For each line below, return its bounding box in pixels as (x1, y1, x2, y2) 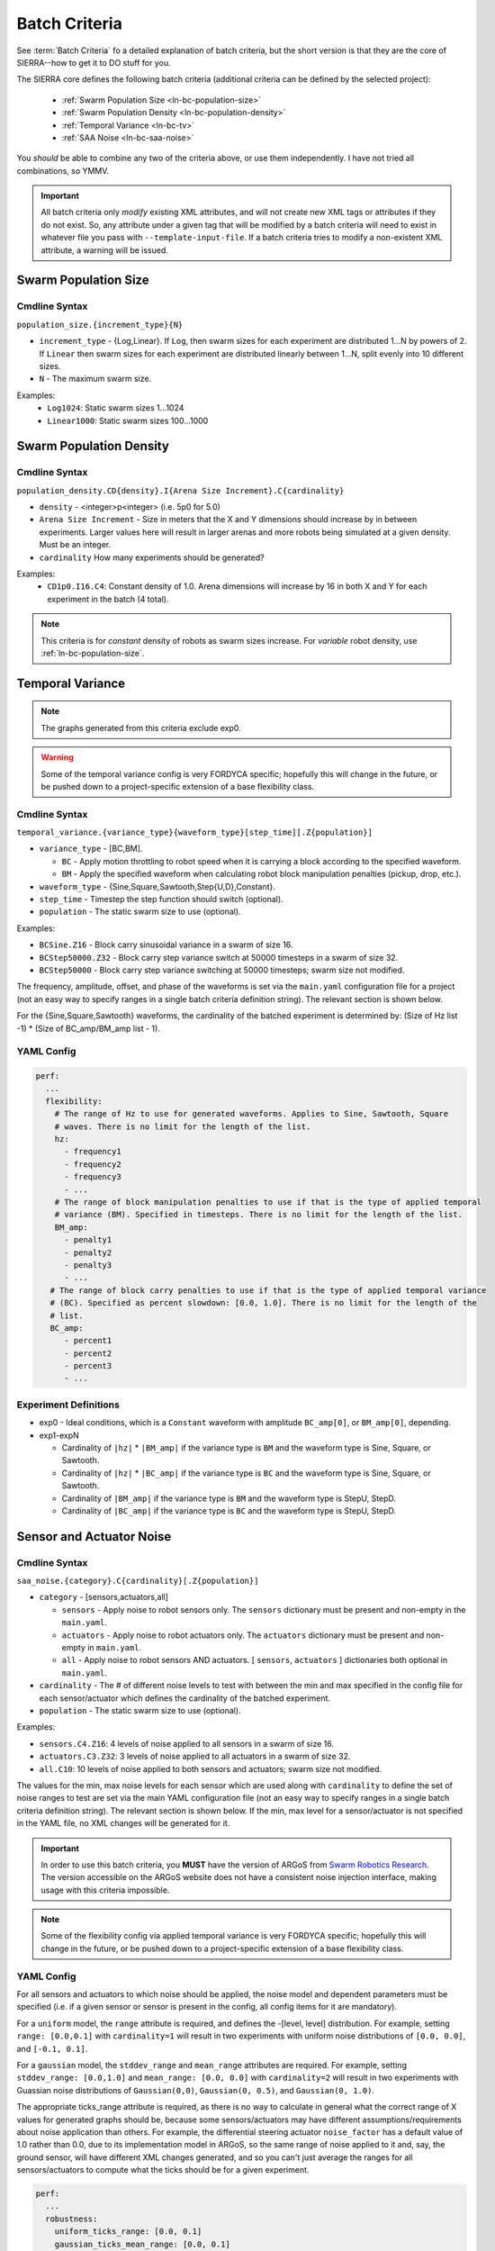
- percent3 (64, 1361, 112, 1371)
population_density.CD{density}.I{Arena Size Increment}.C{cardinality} (16, 485, 345, 495)
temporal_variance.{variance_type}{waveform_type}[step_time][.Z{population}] (16, 827, 373, 837)
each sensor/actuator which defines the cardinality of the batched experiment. (39, 1693, 331, 1704)
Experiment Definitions (16, 1398, 121, 1411)
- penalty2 (64, 1247, 112, 1258)
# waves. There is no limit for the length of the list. (54, 1121, 311, 1132)
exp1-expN (39, 1430, 80, 1441)
